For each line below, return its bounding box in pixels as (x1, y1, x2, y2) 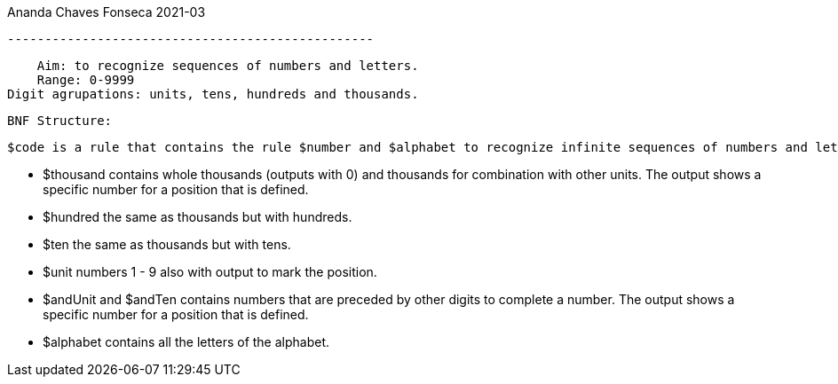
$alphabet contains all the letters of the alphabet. (43, 334, 330, 349)
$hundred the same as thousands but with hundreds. (43, 209, 352, 224)
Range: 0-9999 (36, 73, 135, 87)
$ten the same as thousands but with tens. (43, 237, 291, 252)
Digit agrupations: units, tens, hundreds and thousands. (7, 87, 419, 101)
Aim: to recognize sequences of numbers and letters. (36, 59, 419, 73)
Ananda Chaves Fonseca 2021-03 (7, 4, 206, 20)
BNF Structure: (7, 114, 113, 128)
